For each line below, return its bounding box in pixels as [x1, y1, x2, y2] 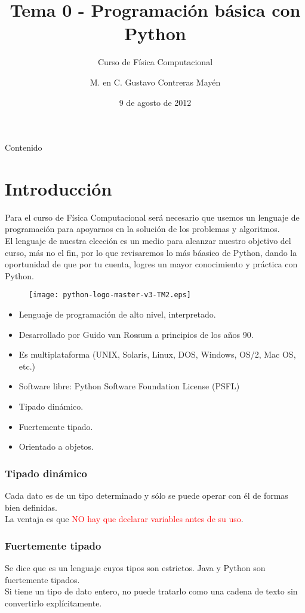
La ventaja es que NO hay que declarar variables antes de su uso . [5, 513, 244, 525]
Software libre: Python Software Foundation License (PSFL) [19, 380, 240, 392]
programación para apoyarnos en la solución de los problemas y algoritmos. [5, 222, 280, 235]
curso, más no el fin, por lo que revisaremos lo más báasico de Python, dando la [5, 246, 297, 258]
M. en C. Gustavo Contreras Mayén [90, 75, 221, 88]
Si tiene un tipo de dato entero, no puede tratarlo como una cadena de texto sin [5, 585, 298, 597]
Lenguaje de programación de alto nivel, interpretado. [19, 308, 216, 321]
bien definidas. [5, 501, 57, 513]
